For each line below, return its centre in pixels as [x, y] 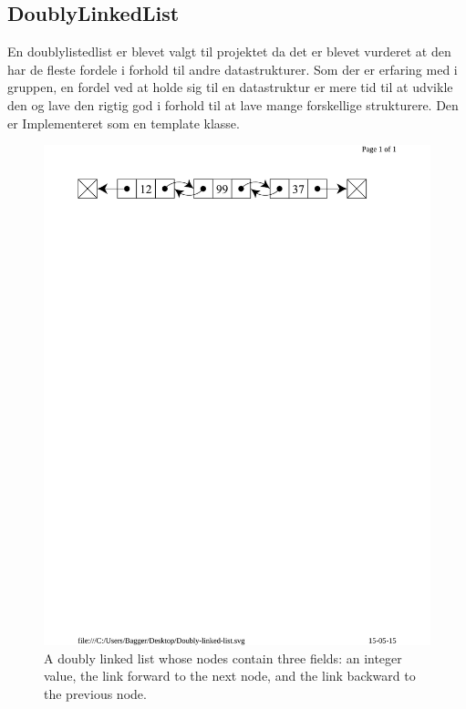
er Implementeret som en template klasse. [124, 123]
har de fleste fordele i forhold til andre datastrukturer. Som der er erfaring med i [233, 69]
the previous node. [95, 693]
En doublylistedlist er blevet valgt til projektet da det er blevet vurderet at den [229, 51]
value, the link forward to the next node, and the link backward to [230, 676]
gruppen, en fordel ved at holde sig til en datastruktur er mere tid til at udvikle [230, 87]
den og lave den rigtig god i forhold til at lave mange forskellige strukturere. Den [233, 104]
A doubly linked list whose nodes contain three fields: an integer [223, 658]
